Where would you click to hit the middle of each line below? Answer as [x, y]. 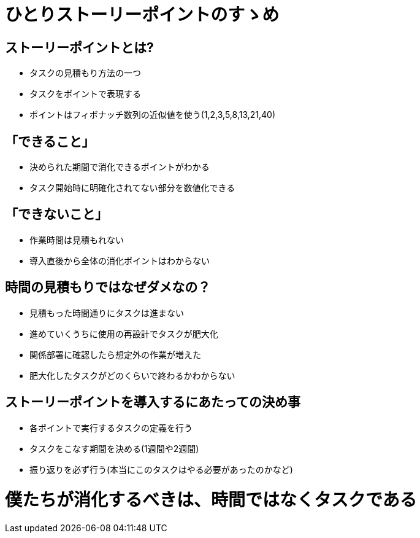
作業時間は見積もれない [77, 240]
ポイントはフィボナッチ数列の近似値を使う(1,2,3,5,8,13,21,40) [153, 115]
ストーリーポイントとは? [79, 47]
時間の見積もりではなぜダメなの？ [108, 287]
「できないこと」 [56, 214]
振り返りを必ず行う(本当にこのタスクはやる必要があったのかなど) [161, 469]
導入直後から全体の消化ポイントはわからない [120, 260]
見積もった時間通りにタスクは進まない [107, 313]
